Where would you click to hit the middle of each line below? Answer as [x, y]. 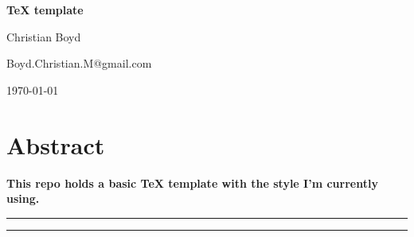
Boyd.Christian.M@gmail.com [79, 63]
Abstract [56, 144]
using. [23, 198]
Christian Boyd [44, 36]
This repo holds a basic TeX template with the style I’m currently [192, 183]
